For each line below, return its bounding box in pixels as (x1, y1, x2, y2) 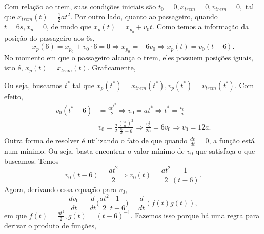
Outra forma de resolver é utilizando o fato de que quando (4, 135, 188, 146)
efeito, (4, 91, 23, 101)
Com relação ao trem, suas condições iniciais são (4, 1, 156, 11)
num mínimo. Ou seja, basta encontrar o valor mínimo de (4, 145, 185, 156)
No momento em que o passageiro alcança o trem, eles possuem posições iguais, (4, 52, 253, 62)
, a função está (209, 135, 255, 146)
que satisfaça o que (195, 145, 255, 156)
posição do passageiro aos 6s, (4, 32, 95, 43)
